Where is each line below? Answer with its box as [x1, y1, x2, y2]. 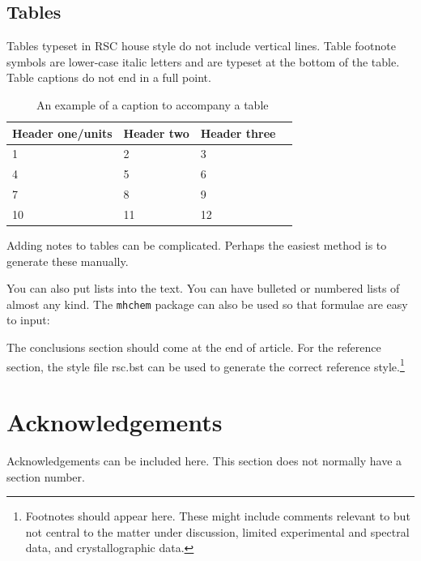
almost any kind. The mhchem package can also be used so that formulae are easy [6, 295, 408, 312]
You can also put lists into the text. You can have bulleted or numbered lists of [6, 280, 400, 297]
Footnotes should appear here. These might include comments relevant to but [25, 507, 410, 525]
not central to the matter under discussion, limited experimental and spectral [25, 523, 410, 540]
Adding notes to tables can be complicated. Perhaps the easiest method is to [6, 237, 387, 254]
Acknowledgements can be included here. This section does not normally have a [6, 452, 402, 469]
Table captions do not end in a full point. [6, 69, 211, 86]
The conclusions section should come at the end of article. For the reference [6, 339, 381, 356]
